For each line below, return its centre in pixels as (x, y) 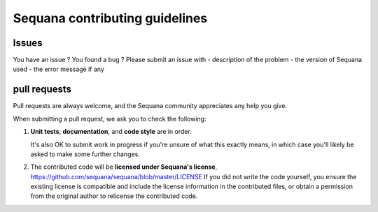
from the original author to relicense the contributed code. (114, 196)
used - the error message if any (59, 69)
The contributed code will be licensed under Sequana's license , (124, 167)
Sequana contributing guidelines (110, 18)
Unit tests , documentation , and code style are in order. (111, 132)
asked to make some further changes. (85, 154)
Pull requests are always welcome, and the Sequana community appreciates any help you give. (150, 106)
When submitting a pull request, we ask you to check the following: (110, 119)
